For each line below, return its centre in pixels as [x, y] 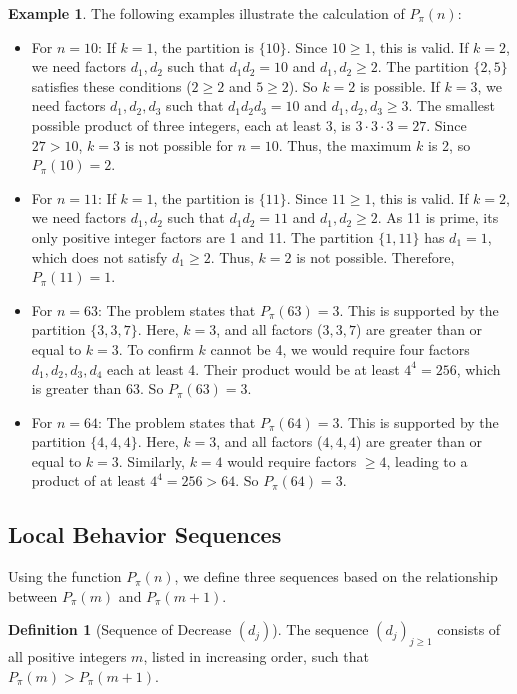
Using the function [65, 576]
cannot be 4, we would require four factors [340, 348]
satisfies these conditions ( [111, 85]
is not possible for [179, 144]
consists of [469, 629]
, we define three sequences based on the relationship [336, 576]
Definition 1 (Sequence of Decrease [120, 629]
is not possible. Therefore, [375, 256]
